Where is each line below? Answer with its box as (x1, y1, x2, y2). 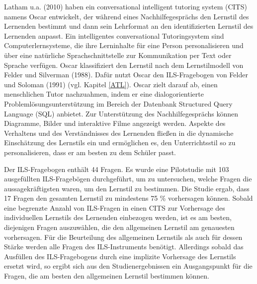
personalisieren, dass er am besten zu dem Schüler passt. (4, 147, 176, 157)
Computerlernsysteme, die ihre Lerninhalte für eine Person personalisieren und (4, 40, 244, 51)
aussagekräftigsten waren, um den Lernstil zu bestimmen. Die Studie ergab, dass (4, 183, 250, 193)
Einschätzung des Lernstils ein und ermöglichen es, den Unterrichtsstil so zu (4, 137, 236, 148)
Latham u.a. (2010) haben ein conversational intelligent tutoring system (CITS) (4, 1, 247, 11)
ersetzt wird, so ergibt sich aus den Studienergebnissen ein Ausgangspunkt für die (4, 261, 253, 271)
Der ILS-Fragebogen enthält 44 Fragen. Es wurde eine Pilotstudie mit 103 (4, 164, 229, 174)
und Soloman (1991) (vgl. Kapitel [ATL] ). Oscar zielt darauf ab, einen (4, 79, 218, 89)
